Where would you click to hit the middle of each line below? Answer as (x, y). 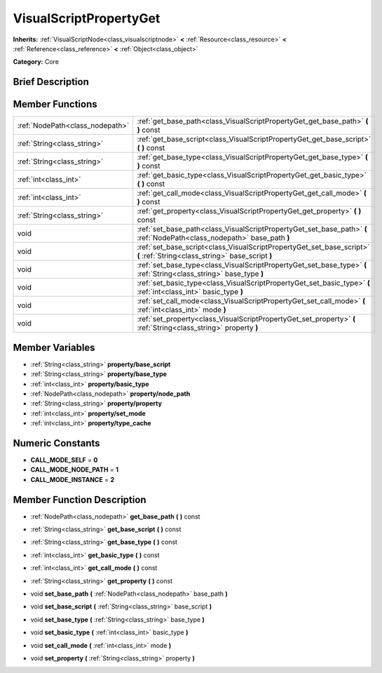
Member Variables (54, 347)
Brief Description (51, 82)
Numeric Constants (57, 443)
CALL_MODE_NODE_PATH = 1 (75, 469)
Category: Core (36, 62)
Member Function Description (80, 499)
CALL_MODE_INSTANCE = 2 (73, 479)
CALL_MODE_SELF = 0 (64, 460)
